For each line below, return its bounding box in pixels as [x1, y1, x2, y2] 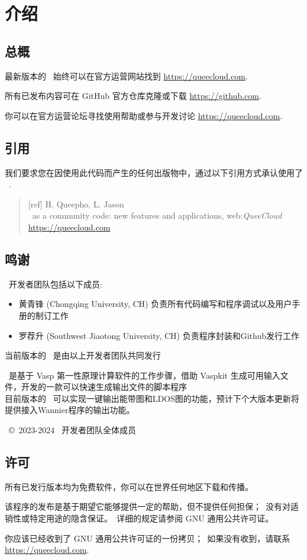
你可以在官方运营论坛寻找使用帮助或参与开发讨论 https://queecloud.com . [5, 109, 283, 121]
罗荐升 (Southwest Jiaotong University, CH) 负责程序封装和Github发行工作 [18, 329, 299, 341]
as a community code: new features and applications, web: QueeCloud [32, 209, 282, 222]
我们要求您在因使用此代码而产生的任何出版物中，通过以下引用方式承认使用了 [5, 166, 303, 178]
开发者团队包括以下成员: [8, 277, 102, 290]
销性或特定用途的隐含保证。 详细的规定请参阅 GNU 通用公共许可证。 [5, 512, 274, 524]
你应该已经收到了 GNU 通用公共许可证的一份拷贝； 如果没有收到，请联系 [5, 532, 290, 544]
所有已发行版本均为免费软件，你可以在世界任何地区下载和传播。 [5, 480, 253, 492]
